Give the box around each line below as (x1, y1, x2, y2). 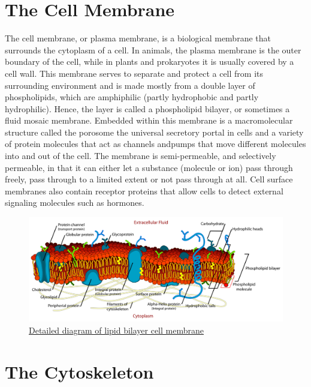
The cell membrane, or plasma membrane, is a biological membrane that (5, 32, 271, 44)
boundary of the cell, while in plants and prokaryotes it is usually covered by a (5, 55, 294, 68)
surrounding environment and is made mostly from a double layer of (5, 79, 255, 91)
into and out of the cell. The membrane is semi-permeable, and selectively (5, 149, 276, 162)
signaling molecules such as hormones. (5, 196, 144, 209)
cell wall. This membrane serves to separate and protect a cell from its (5, 67, 264, 79)
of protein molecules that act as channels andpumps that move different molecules (5, 137, 306, 150)
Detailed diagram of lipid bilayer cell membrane (29, 323, 204, 336)
